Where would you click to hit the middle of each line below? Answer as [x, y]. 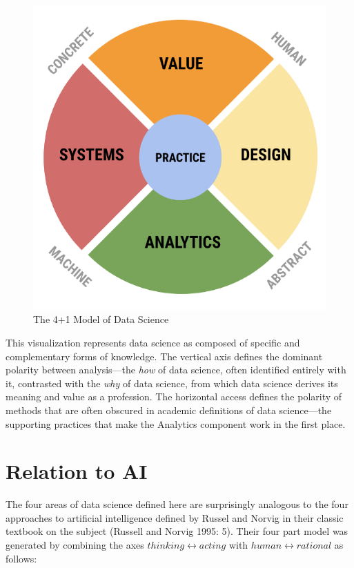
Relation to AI [77, 471]
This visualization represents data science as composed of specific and [153, 343]
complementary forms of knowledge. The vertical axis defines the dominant [164, 356]
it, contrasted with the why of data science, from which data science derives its [172, 383]
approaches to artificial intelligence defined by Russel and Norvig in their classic [175, 517]
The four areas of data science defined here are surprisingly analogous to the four [177, 504]
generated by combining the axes [75, 545]
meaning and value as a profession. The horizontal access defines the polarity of [174, 396]
